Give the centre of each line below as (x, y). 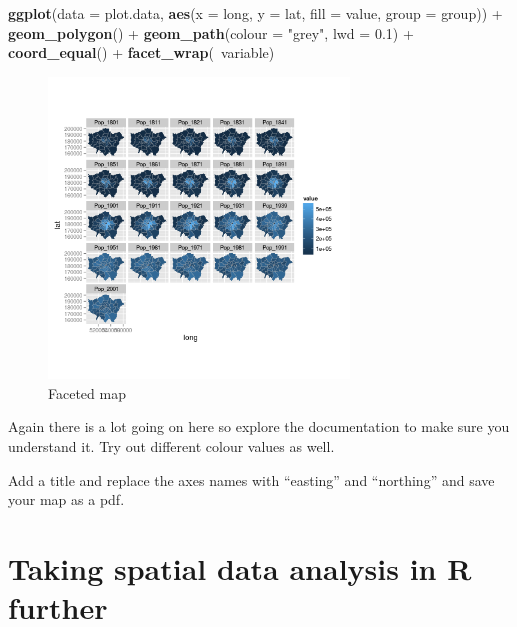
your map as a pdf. (66, 499)
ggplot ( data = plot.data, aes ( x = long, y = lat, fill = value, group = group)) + (255, 13)
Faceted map (87, 392)
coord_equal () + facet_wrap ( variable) (141, 52)
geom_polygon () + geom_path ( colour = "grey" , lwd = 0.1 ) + (211, 32)
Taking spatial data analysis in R (240, 567)
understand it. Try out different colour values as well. (171, 445)
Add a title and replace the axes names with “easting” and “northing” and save (251, 479)
